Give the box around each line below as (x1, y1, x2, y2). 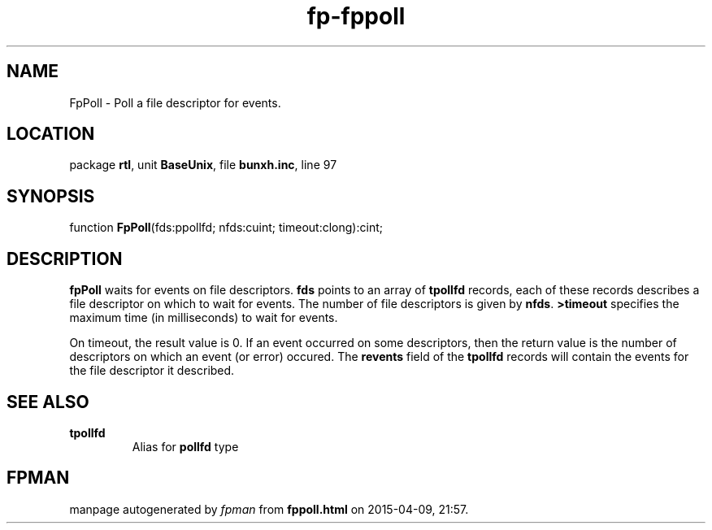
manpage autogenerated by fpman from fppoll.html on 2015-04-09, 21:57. (69, 502, 469, 516)
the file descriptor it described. (69, 363, 235, 378)
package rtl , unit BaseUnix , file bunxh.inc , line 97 (69, 158, 337, 172)
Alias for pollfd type (132, 439, 239, 454)
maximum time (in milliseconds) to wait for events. (69, 311, 338, 325)
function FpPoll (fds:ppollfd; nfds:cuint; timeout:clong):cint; (69, 220, 383, 235)
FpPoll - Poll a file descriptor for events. (69, 95, 281, 110)
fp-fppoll (306, 2, 406, 30)
